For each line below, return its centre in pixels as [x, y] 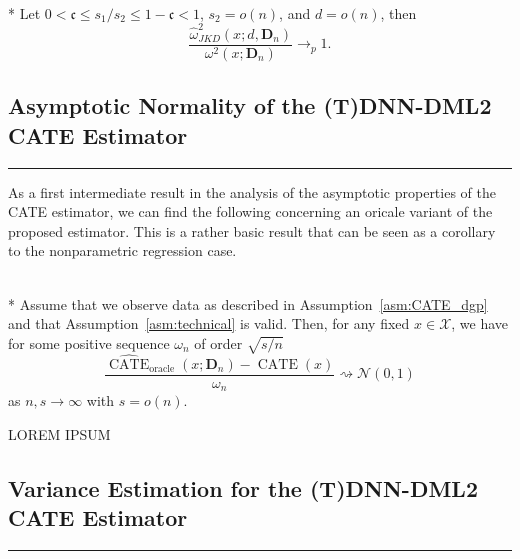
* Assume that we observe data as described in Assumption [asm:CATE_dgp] [248, 303]
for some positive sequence [89, 342]
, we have [480, 323]
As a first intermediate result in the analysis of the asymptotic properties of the [252, 191]
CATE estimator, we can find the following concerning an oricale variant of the [250, 211]
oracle [162, 369]
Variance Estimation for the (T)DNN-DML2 [243, 487]
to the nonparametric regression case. [122, 250]
